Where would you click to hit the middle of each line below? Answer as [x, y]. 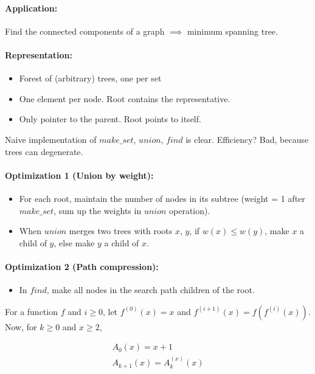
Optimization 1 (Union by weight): [79, 175]
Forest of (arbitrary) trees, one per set [90, 78]
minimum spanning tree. [232, 31]
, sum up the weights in [98, 210]
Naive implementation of [51, 139]
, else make [74, 242]
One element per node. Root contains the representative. [125, 98]
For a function [31, 311]
